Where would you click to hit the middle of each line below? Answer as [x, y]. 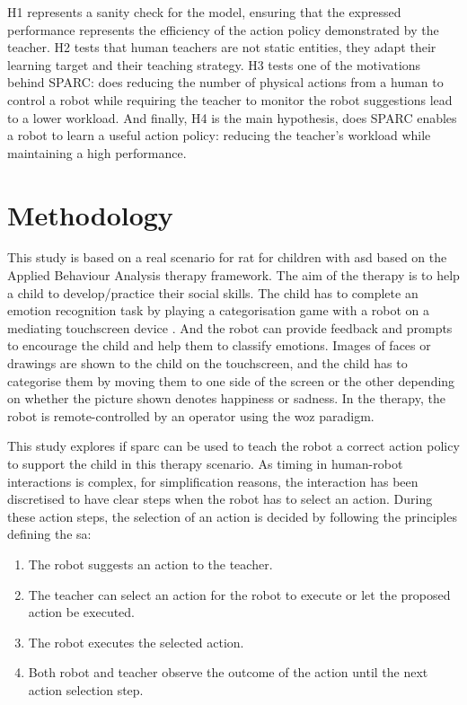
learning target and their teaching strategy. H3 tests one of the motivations [214, 64]
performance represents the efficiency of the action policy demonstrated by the [223, 29]
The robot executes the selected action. [136, 642]
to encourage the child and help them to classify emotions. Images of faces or [219, 345]
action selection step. [86, 689]
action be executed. [82, 612]
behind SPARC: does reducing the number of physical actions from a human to [225, 82]
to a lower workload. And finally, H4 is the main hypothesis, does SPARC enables [232, 117]
